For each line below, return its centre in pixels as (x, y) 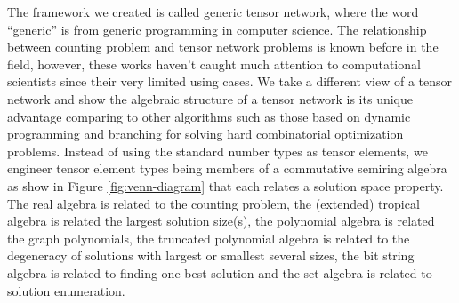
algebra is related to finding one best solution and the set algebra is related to (220, 272)
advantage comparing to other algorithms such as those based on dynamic (209, 116)
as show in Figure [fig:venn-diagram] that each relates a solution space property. (225, 185)
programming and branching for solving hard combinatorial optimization (205, 134)
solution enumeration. (66, 290)
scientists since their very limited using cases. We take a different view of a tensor (230, 81)
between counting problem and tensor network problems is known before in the (223, 47)
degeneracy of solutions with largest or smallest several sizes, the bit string (211, 255)
